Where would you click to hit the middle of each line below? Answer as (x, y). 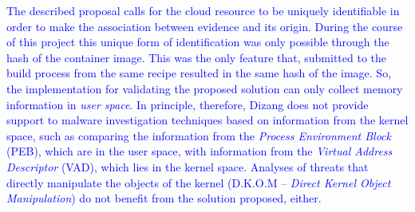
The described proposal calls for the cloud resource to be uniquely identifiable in (203, 10)
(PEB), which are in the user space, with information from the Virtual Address (200, 151)
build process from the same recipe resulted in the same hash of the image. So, (199, 73)
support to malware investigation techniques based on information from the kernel (207, 120)
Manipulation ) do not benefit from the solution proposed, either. (164, 198)
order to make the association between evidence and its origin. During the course (205, 26)
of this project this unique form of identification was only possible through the (198, 42)
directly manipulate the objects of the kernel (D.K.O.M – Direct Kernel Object (199, 182)
